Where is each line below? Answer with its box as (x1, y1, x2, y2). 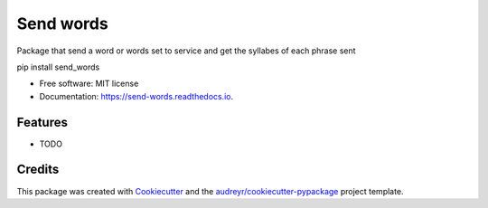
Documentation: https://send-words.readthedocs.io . (39, 90, 234, 101)
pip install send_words (16, 61, 100, 72)
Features (16, 114, 68, 130)
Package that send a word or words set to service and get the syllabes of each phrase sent (16, 45, 356, 56)
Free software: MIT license (39, 78, 139, 90)
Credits (16, 162, 60, 177)
